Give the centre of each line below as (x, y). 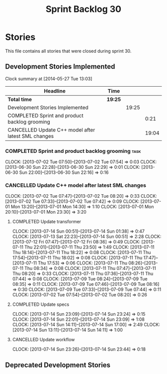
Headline (55, 91)
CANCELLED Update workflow (43, 340)
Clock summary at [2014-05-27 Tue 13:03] (49, 79)
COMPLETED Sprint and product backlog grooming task (73, 151)
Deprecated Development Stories (58, 365)
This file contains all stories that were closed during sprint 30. (68, 51)
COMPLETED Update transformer (46, 222)
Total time (20, 99)
